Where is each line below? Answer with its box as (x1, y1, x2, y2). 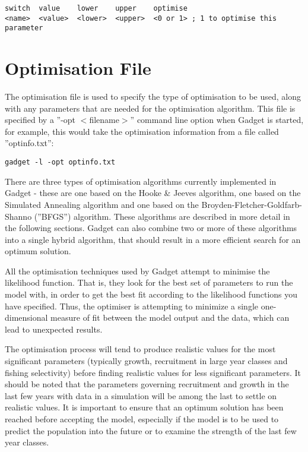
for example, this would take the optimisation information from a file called (5, 125, 279, 137)
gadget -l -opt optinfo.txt (5, 158, 116, 167)
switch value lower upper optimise (5, 4, 188, 12)
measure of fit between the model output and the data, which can (50, 311, 290, 324)
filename (89, 113, 119, 126)
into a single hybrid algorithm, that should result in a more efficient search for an (5, 233, 301, 245)
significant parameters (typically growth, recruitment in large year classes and (5, 355, 288, 367)
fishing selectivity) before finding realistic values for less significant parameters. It (5, 366, 301, 378)
